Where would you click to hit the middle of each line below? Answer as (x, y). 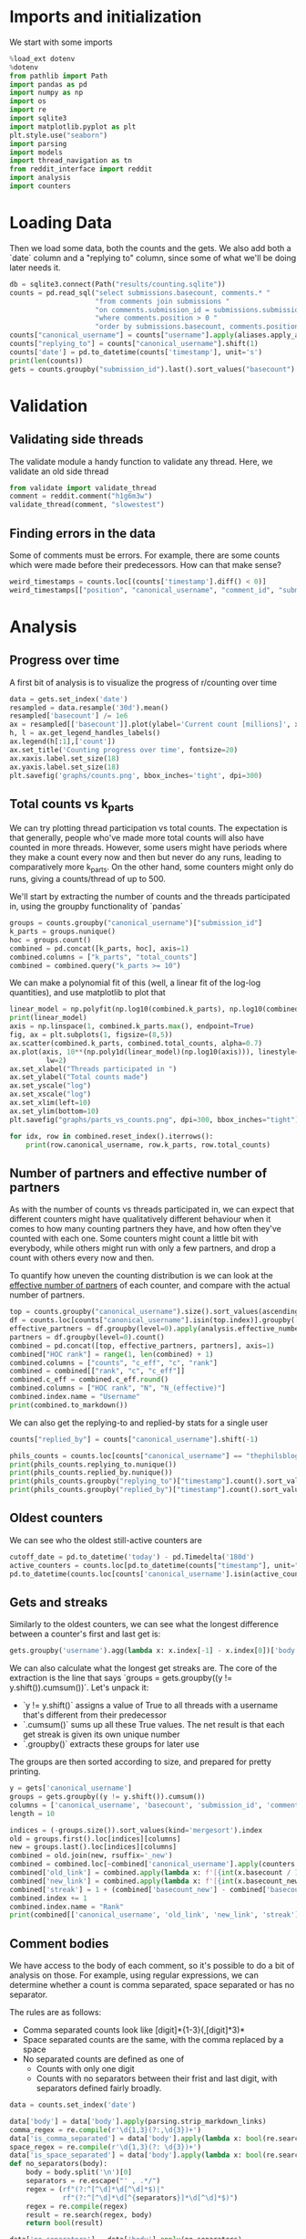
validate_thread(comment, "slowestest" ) (87, 505)
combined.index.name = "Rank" (67, 1907)
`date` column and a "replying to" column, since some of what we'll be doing (153, 258)
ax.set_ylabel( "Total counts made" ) (79, 1077)
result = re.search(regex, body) (89, 2215)
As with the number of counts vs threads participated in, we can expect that (152, 1209)
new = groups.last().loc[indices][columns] (93, 1847)
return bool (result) (65, 2223)
